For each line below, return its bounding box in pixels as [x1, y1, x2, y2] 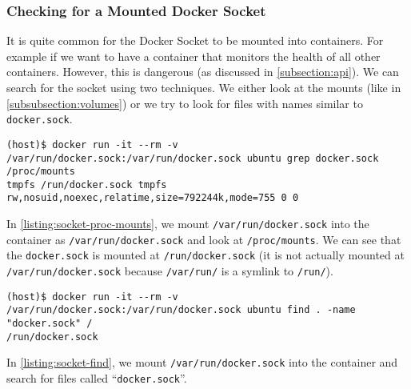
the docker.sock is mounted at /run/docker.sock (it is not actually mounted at [6, 247, 405, 263]
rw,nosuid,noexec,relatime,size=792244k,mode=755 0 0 [6, 192, 299, 204]
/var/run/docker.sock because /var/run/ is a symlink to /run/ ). [6, 263, 333, 279]
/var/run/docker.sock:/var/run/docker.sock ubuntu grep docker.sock [6, 152, 379, 164]
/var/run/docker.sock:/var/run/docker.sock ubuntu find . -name [6, 304, 356, 316]
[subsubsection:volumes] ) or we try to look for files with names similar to [6, 94, 363, 111]
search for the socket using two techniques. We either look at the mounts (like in [6, 79, 401, 95]
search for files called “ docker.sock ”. [6, 370, 187, 387]
